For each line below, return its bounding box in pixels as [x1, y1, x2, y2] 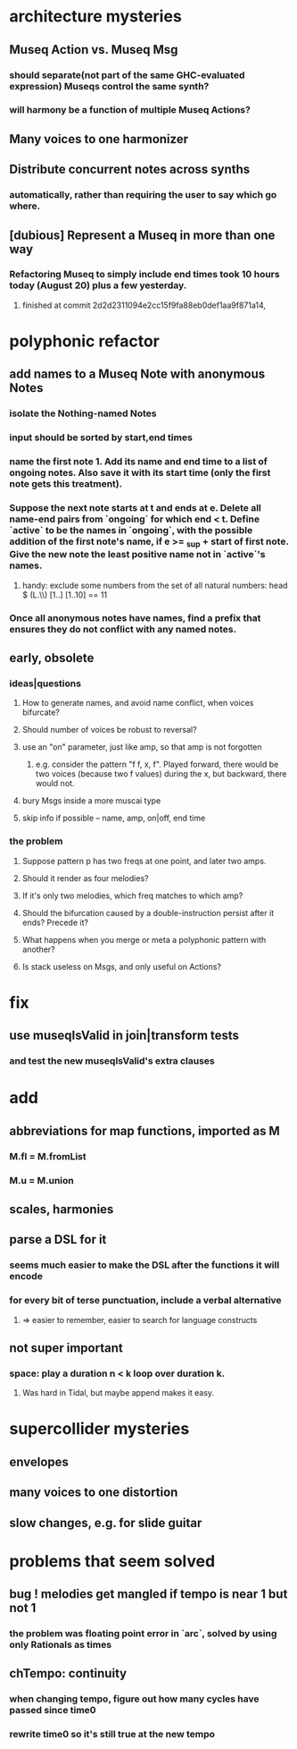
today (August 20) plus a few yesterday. [9, 279, 187, 292]
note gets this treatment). [9, 478, 123, 490]
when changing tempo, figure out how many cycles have [9, 1693, 260, 1705]
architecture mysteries [9, 6, 183, 27]
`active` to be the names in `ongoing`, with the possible [9, 524, 253, 537]
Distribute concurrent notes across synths [9, 162, 251, 177]
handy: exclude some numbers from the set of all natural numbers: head [21, 580, 288, 590]
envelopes [9, 1454, 70, 1469]
